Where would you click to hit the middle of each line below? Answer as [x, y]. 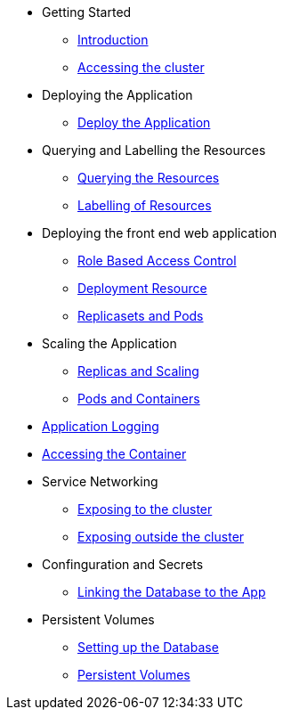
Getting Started [87, 12]
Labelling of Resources [145, 205]
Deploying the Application [117, 95]
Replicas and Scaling [138, 371]
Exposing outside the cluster [161, 537]
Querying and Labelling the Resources [154, 150]
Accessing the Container [114, 454]
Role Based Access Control [157, 261]
